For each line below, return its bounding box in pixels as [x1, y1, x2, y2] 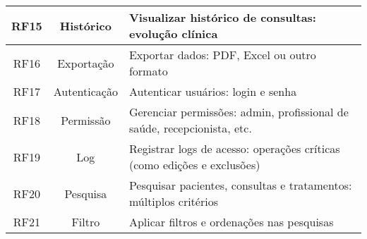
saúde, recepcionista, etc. [128, 120, 252, 136]
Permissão [61, 111, 111, 128]
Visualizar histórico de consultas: [128, 9, 316, 25]
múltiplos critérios [128, 193, 218, 209]
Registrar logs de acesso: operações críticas [128, 140, 340, 157]
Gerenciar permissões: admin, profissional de [128, 104, 349, 120]
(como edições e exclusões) [128, 157, 260, 173]
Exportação [57, 54, 114, 71]
